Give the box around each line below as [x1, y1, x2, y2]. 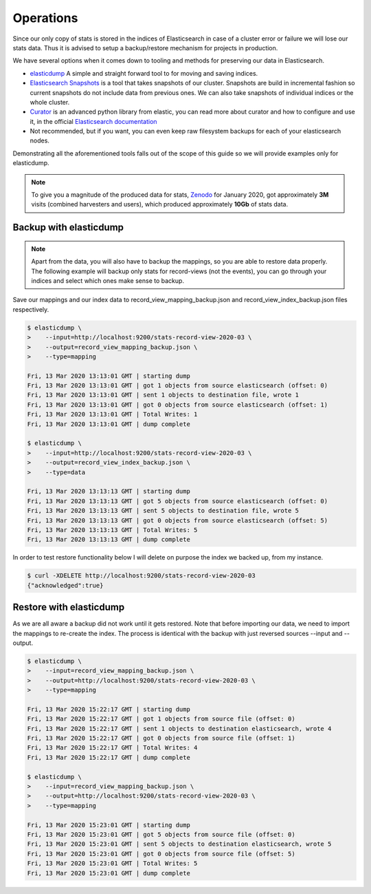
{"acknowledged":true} [27, 582, 104, 589]
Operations [12, 10, 78, 25]
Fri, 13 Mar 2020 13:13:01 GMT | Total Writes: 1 [27, 410, 198, 418]
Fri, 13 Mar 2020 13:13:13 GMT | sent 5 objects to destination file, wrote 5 [27, 507, 299, 515]
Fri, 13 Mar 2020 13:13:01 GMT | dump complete [27, 420, 190, 428]
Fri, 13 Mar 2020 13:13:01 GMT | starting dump [27, 372, 190, 380]
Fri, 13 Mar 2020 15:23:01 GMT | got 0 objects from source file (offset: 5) [27, 850, 295, 858]
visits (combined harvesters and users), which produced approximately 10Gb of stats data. [31, 200, 289, 209]
